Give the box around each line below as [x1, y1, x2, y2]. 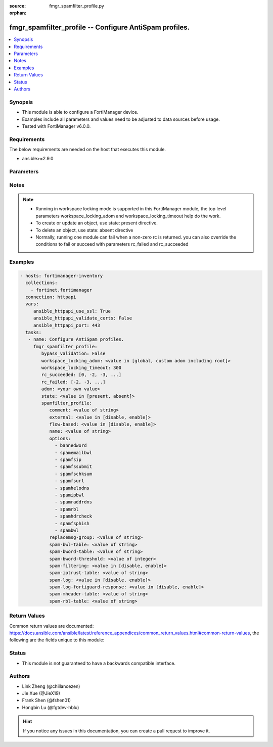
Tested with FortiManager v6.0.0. [22, 123, 91, 129]
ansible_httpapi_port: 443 [33, 322, 101, 328]
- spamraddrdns [55, 499, 93, 505]
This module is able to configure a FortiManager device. [22, 109, 139, 115]
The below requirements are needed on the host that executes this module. [9, 147, 166, 153]
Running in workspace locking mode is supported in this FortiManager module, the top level [35, 206, 227, 212]
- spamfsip [55, 457, 82, 462]
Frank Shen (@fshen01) [22, 697, 71, 704]
